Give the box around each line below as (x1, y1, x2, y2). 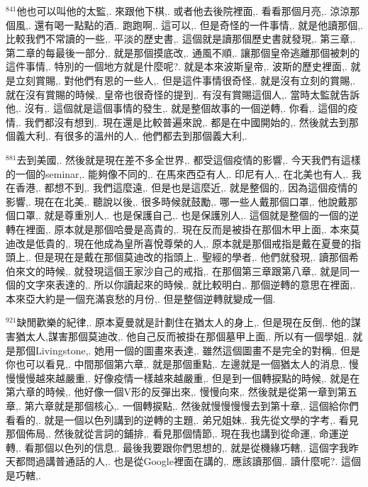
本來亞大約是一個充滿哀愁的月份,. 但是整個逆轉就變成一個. (6, 291, 276, 306)
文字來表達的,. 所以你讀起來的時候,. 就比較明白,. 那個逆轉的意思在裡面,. (25, 277, 356, 292)
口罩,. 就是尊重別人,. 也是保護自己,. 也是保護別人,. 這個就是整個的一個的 (15, 208, 349, 223)
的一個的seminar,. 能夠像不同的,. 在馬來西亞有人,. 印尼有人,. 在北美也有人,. (6, 166, 349, 181)
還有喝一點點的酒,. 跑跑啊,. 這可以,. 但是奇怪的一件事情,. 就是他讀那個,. (34, 17, 364, 32)
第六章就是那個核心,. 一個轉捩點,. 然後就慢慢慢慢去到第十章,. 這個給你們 (24, 398, 359, 413)
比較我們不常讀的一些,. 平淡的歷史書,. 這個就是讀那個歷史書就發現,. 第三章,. (6, 31, 356, 46)
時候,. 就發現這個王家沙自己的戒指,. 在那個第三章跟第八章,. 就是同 (45, 263, 350, 278)
